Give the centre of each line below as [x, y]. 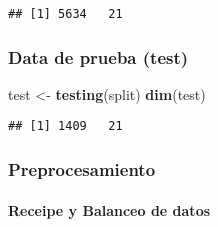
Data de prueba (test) [98, 56]
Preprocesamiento [82, 169]
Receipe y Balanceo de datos [109, 209]
